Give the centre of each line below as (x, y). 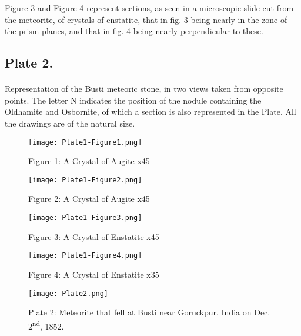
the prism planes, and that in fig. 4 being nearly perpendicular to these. (134, 31)
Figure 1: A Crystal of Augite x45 (89, 161)
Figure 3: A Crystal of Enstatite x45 (94, 236)
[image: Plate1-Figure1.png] (85, 142)
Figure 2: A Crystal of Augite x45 (89, 199)
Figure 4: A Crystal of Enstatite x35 (94, 274)
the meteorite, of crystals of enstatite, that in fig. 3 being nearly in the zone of (146, 19)
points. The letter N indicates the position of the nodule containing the (133, 100)
